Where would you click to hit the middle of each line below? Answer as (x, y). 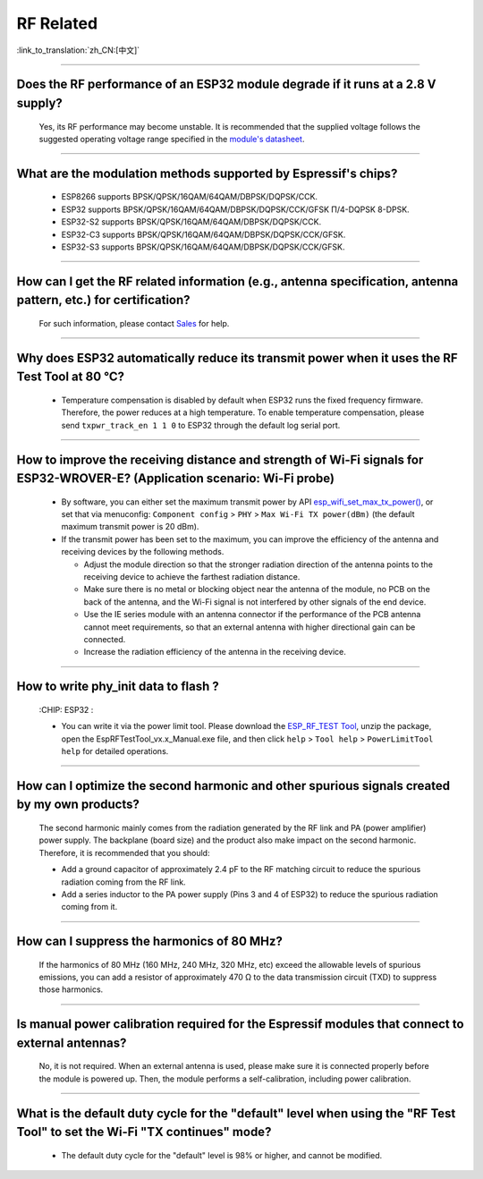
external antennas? (72, 1043)
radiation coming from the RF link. (124, 882)
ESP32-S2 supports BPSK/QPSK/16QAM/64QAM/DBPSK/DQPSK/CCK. (191, 222)
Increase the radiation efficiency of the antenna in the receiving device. (215, 652)
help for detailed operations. (115, 751)
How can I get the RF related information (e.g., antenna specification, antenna (237, 281)
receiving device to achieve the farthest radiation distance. (192, 577)
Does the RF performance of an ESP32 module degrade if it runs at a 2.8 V (226, 85)
